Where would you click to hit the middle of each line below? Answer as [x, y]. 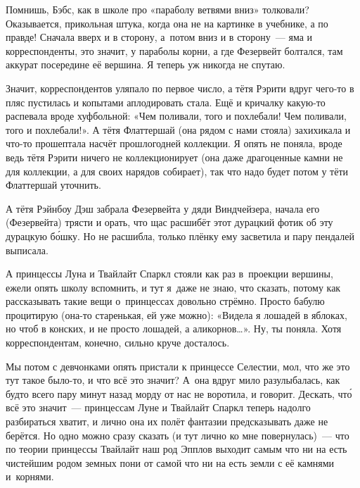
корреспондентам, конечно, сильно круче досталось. [118, 343]
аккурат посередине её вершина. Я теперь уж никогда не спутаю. [146, 64]
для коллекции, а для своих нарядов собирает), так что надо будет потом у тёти [177, 171]
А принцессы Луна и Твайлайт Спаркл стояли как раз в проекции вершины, [169, 274]
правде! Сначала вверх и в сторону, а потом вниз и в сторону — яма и [159, 37]
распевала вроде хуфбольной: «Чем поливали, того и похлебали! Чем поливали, [176, 116]
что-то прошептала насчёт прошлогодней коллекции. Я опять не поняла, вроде [174, 143]
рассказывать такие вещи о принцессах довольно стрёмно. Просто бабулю [165, 301]
